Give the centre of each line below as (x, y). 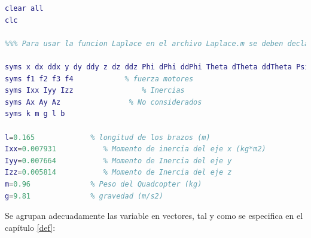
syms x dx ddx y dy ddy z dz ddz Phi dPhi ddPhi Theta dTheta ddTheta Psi (157, 67)
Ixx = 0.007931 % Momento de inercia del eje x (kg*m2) (135, 149)
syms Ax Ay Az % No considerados (103, 102)
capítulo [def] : (30, 227)
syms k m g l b (35, 114)
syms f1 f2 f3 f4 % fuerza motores (99, 79)
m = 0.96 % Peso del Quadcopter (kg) (103, 184)
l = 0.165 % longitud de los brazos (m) (108, 137)
